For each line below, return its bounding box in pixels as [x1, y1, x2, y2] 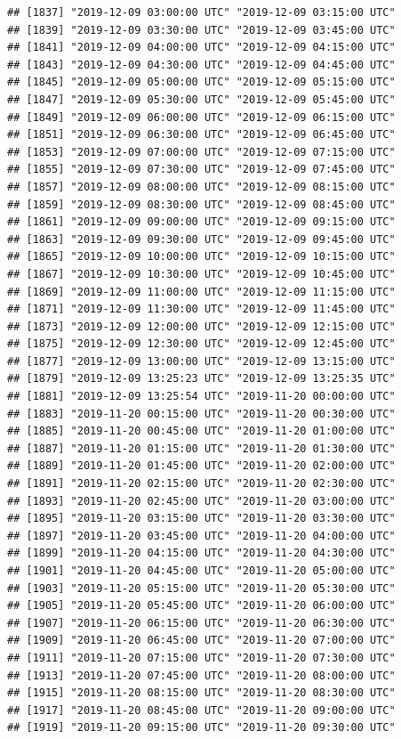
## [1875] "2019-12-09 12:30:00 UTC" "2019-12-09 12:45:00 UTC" [7, 337, 396, 351]
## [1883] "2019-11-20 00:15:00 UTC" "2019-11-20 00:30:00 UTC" [7, 407, 396, 420]
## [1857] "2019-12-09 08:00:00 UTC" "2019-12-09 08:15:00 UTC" [7, 180, 396, 193]
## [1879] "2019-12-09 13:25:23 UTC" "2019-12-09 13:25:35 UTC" [7, 372, 396, 386]
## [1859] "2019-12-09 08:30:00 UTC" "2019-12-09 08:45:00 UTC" [7, 198, 396, 211]
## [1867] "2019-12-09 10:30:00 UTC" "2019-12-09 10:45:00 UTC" [7, 267, 396, 280]
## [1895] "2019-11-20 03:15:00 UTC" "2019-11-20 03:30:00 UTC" [7, 512, 396, 525]
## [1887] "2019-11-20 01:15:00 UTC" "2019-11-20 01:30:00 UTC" [7, 442, 396, 455]
